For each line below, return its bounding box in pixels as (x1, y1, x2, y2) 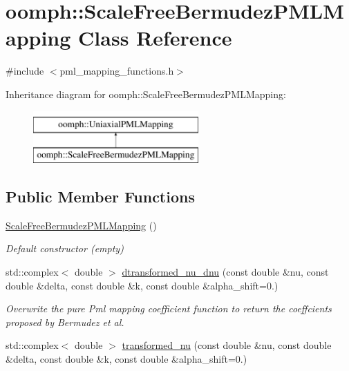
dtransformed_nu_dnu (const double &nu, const (122, 265, 329, 279)
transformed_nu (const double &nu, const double (122, 338, 332, 352)
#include (6, 64, 44, 78)
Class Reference (78, 23, 232, 52)
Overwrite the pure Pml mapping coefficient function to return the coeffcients (6, 301, 332, 316)
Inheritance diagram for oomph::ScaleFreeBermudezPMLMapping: (6, 86, 286, 101)
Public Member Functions (6, 186, 195, 207)
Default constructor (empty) (6, 241, 124, 256)
